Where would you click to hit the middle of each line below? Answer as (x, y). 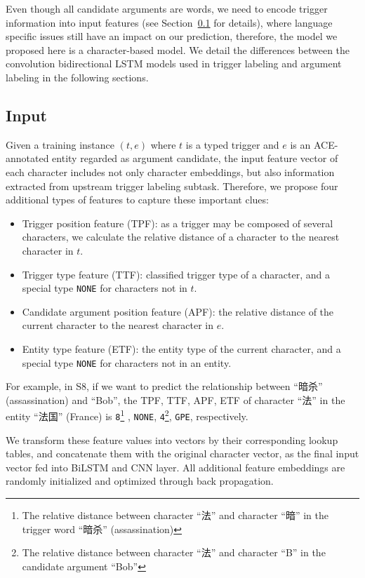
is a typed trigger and (232, 144)
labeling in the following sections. (77, 77)
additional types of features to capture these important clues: (137, 200)
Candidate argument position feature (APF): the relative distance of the (178, 311)
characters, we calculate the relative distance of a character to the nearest (181, 237)
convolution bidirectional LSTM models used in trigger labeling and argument (174, 63)
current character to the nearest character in (118, 325)
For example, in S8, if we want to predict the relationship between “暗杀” (164, 386)
